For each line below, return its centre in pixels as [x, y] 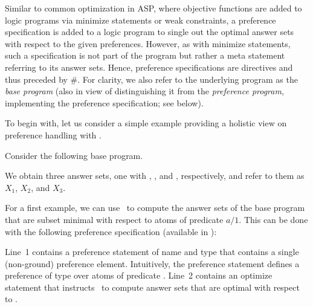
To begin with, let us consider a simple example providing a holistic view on [146, 123]
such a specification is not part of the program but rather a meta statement [145, 55]
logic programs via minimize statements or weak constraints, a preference [140, 20]
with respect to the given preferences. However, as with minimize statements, [148, 43]
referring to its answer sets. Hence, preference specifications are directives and [149, 67]
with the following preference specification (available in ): [111, 231]
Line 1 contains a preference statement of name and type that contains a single [152, 252]
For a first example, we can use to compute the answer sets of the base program [155, 208]
